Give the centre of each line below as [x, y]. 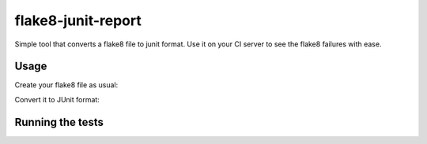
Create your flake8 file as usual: [66, 85]
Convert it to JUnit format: [57, 99]
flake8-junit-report [78, 20]
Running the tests [59, 122]
